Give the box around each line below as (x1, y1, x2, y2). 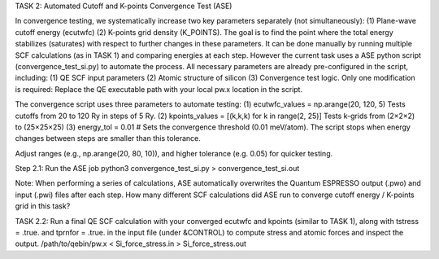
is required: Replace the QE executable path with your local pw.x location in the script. (15, 84, 303, 94)
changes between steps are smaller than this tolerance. (15, 134, 201, 143)
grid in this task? (15, 201, 71, 211)
